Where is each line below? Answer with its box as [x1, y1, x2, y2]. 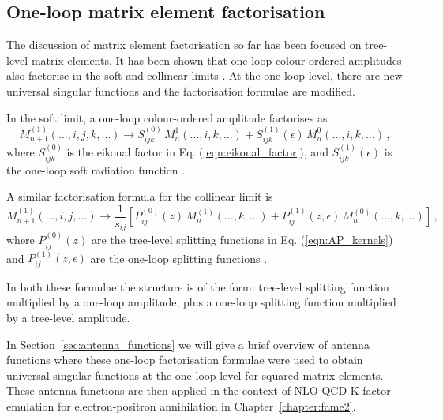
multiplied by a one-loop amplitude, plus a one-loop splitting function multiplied [6, 294, 396, 310]
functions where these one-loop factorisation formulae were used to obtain [6, 351, 363, 368]
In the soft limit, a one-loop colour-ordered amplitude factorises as [6, 109, 328, 126]
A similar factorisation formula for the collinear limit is [6, 188, 273, 204]
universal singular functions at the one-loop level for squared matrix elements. [6, 366, 384, 383]
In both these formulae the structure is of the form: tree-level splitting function [6, 278, 389, 294]
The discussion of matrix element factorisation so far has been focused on [6, 36, 362, 53]
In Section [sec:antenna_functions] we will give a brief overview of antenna [6, 336, 370, 352]
